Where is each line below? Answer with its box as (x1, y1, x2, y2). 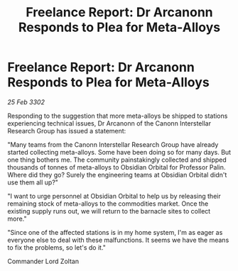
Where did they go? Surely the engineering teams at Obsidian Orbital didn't (7, 170, 227, 179)
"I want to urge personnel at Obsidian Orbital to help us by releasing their (7, 192, 222, 200)
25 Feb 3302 (7, 97, 45, 106)
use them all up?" (7, 178, 59, 187)
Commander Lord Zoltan (7, 257, 80, 265)
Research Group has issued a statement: (7, 126, 126, 135)
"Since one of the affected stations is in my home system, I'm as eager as (7, 228, 223, 236)
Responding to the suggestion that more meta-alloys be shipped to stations (7, 111, 228, 120)
